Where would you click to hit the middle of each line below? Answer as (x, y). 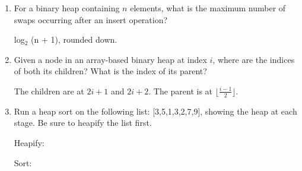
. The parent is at (181, 91)
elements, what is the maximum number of (208, 8)
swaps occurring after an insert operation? (91, 19)
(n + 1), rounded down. (74, 39)
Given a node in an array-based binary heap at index (110, 59)
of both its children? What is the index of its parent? (110, 71)
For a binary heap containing (67, 8)
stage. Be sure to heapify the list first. (83, 123)
